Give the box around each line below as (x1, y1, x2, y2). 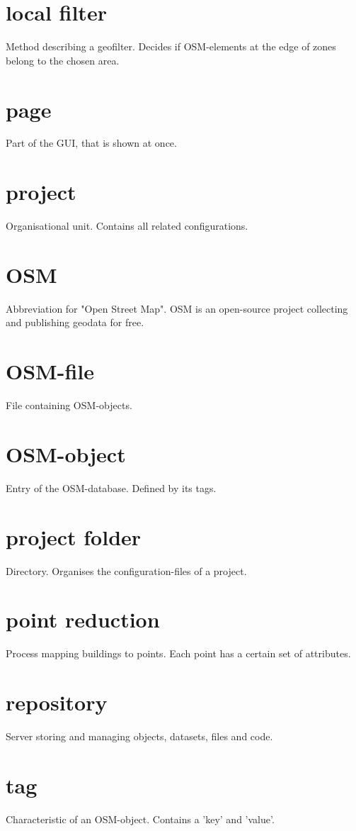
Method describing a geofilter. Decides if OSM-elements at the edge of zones (6, 39, 336, 54)
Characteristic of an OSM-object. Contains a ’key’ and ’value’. (6, 811, 275, 826)
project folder (6, 522, 142, 551)
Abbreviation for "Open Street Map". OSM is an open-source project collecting (6, 301, 348, 316)
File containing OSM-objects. (6, 398, 132, 413)
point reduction (6, 605, 160, 634)
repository (6, 688, 108, 717)
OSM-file (6, 357, 94, 386)
